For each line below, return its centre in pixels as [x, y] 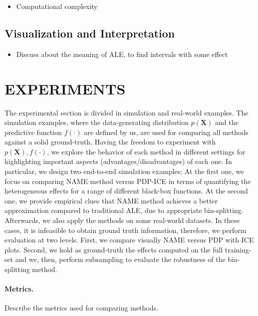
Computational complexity [57, 6]
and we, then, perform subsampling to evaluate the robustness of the [120, 259]
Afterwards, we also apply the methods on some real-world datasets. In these [122, 220]
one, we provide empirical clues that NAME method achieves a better [111, 200]
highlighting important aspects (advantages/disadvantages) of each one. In [118, 161]
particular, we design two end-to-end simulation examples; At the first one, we [124, 171]
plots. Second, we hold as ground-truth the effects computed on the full [114, 249]
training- [238, 249]
